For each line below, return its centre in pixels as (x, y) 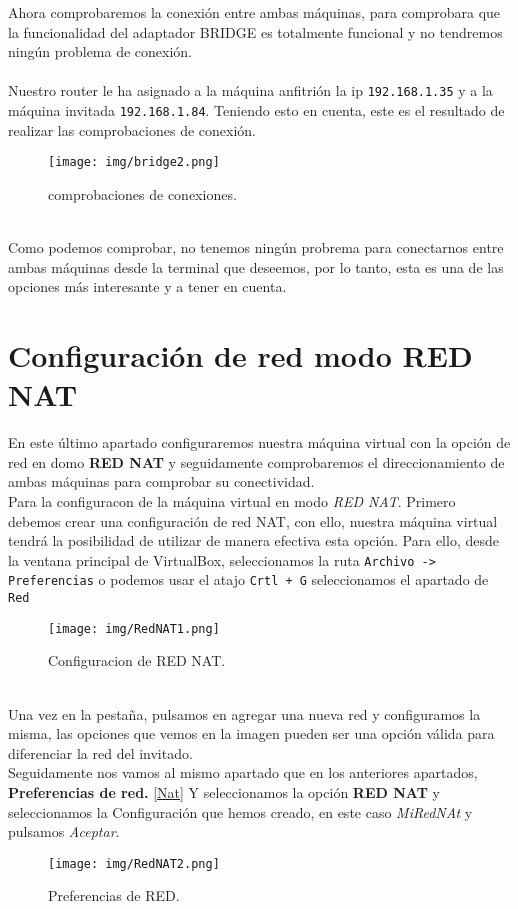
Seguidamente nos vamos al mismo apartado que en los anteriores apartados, (243, 772)
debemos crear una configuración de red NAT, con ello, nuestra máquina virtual (253, 520)
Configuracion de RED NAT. (137, 660)
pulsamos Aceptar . (64, 831)
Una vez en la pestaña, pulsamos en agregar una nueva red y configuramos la (244, 713)
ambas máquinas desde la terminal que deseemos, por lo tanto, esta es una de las (256, 266)
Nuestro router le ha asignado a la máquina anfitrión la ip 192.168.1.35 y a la (250, 90)
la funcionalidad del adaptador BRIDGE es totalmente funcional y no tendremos (255, 31)
